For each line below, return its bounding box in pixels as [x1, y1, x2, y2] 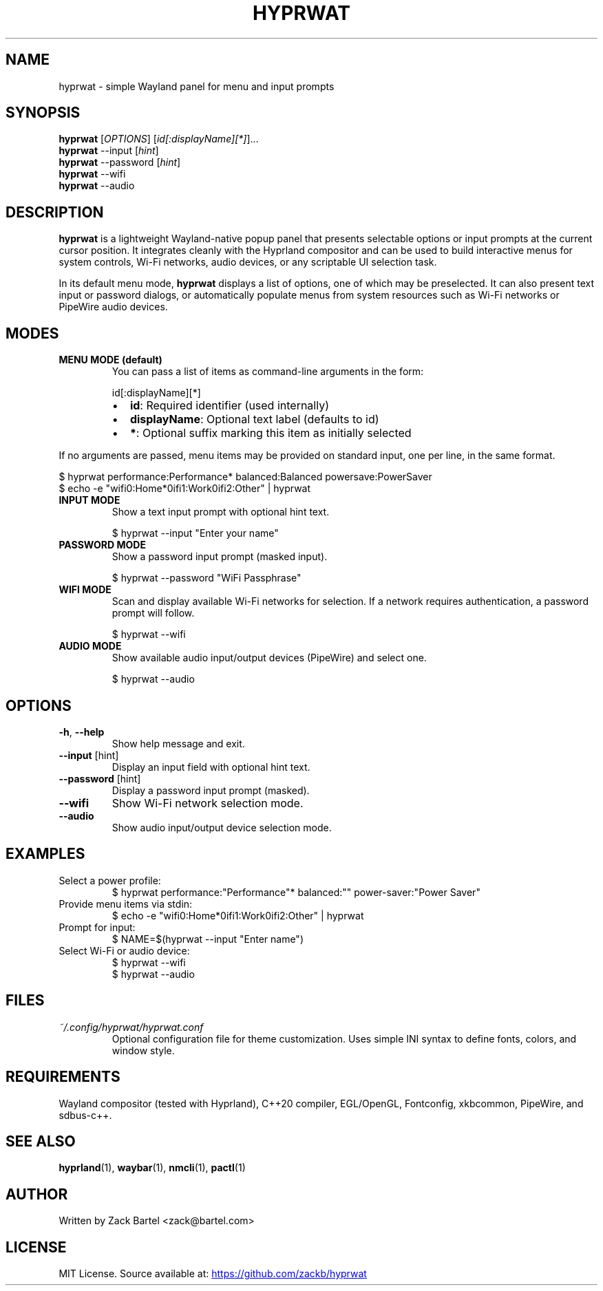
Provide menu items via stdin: [59, 897, 193, 910]
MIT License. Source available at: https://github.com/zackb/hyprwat [59, 1268, 367, 1280]
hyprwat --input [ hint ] [59, 145, 159, 157]
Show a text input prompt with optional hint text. [112, 506, 330, 518]
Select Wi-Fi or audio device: [59, 944, 190, 957]
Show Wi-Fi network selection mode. [112, 796, 304, 810]
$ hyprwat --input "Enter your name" [112, 527, 279, 540]
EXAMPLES [6, 845, 85, 863]
